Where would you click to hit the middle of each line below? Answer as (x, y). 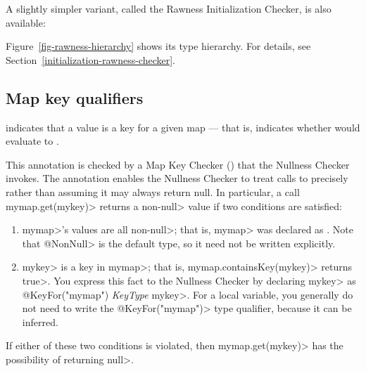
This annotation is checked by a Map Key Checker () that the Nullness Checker (178, 164)
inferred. (40, 321)
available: (26, 22)
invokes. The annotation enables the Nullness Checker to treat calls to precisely (177, 178)
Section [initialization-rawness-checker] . (90, 59)
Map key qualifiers (75, 97)
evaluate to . (32, 141)
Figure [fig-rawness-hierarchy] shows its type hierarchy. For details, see (158, 46)
